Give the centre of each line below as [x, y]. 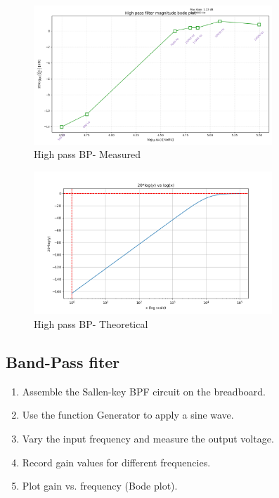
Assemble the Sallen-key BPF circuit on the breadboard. [144, 391]
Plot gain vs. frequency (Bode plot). [100, 486]
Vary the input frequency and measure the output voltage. [148, 438]
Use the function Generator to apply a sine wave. [128, 415]
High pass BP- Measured [87, 154]
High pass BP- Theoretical [91, 324]
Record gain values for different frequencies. [116, 462]
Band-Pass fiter [63, 362]
